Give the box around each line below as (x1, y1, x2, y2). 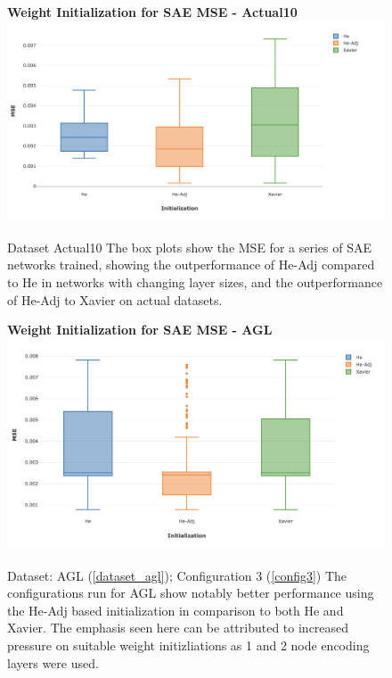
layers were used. (7, 653, 99, 672)
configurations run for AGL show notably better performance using (7, 583, 374, 602)
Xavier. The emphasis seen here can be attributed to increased (7, 618, 349, 637)
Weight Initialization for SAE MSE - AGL (7, 320, 273, 339)
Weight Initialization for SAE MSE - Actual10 (7, 3, 298, 21)
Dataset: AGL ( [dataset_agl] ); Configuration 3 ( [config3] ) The (7, 566, 347, 584)
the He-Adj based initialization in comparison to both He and (7, 600, 344, 619)
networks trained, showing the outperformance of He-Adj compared (7, 255, 375, 274)
